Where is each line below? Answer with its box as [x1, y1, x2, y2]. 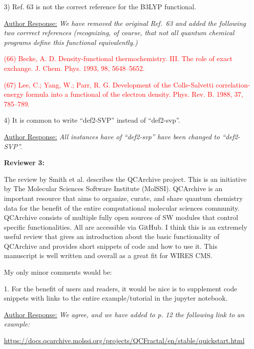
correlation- [215, 79, 250, 89]
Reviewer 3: [4, 157, 44, 168]
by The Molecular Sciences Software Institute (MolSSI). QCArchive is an [4, 183, 223, 194]
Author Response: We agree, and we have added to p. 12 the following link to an [4, 309, 245, 319]
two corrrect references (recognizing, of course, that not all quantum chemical [4, 27, 234, 38]
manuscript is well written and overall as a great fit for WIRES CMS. [4, 250, 212, 261]
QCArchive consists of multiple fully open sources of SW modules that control [4, 212, 238, 222]
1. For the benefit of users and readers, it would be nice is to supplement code [4, 283, 237, 293]
